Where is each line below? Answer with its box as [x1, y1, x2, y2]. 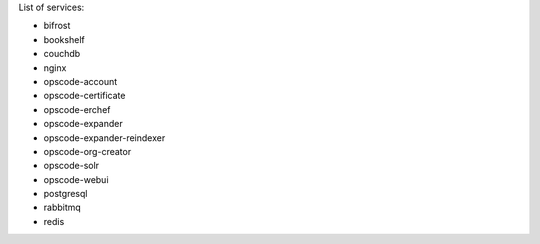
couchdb [43, 48, 81, 60]
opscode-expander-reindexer [43, 131, 166, 144]
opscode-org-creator [43, 145, 132, 157]
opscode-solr [43, 160, 100, 172]
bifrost [43, 20, 71, 32]
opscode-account [43, 75, 118, 87]
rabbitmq [43, 201, 82, 214]
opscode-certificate [43, 90, 126, 102]
